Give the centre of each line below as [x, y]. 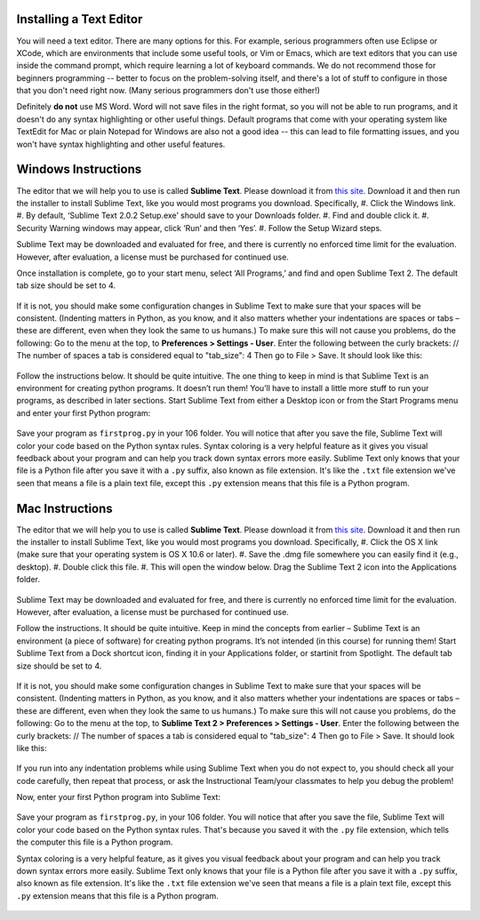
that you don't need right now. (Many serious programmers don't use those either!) [168, 91]
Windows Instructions [79, 169]
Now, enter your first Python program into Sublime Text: [119, 797]
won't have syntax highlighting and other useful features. [121, 144]
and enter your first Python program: [84, 412]
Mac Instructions [64, 508]
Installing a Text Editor [80, 19]
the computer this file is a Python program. [95, 842]
